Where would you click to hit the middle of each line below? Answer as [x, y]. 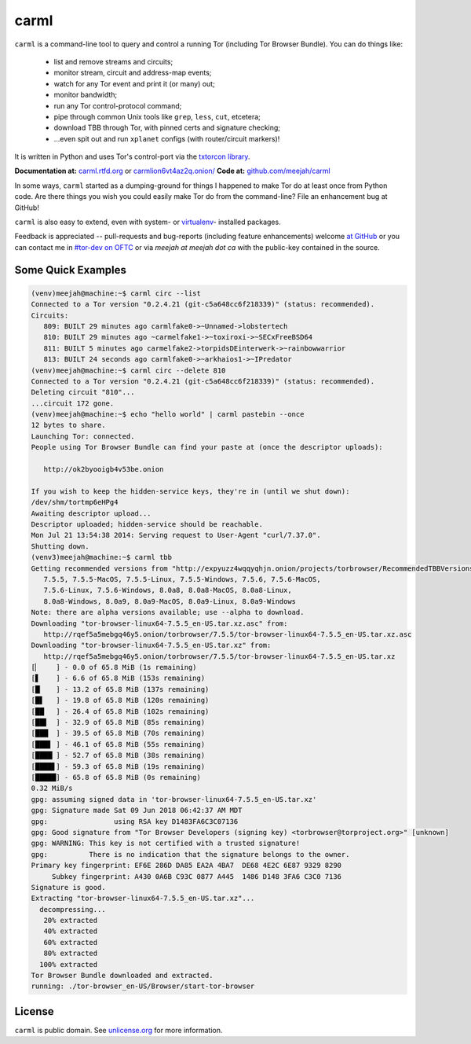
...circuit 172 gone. [73, 403]
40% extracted [71, 931]
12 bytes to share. [68, 425]
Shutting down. [60, 546]
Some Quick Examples [71, 270]
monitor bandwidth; [86, 95]
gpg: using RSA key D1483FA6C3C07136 [135, 821]
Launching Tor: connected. [83, 436]
